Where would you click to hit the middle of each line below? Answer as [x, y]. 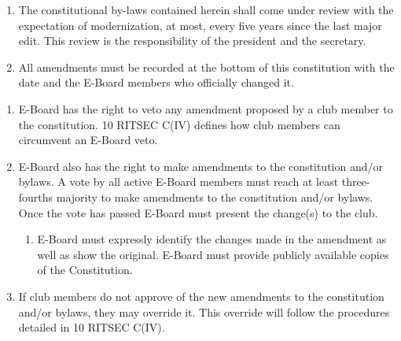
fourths [36, 196]
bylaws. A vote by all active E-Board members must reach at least [178, 182]
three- [356, 182]
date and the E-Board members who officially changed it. [156, 82]
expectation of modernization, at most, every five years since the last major [200, 25]
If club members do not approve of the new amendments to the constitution [201, 296]
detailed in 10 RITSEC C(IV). [92, 327]
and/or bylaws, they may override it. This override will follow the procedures [204, 311]
